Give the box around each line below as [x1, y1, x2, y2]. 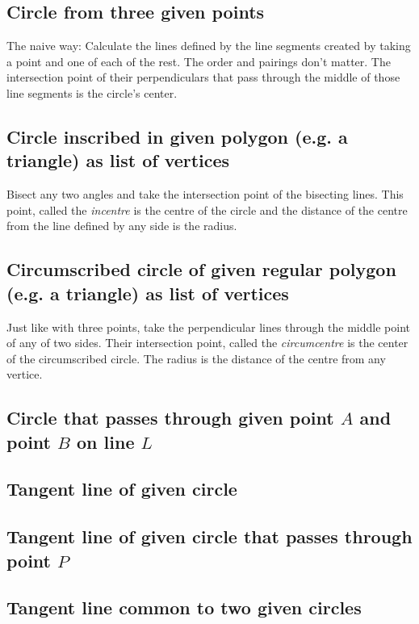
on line [77, 429, 135, 454]
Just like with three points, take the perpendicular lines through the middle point [6, 318, 410, 335]
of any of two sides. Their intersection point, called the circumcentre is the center [6, 334, 409, 351]
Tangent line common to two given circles [6, 595, 362, 620]
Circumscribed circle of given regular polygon [6, 257, 396, 282]
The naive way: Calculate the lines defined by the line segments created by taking [6, 37, 411, 54]
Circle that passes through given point [6, 405, 334, 430]
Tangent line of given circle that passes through [6, 524, 413, 549]
